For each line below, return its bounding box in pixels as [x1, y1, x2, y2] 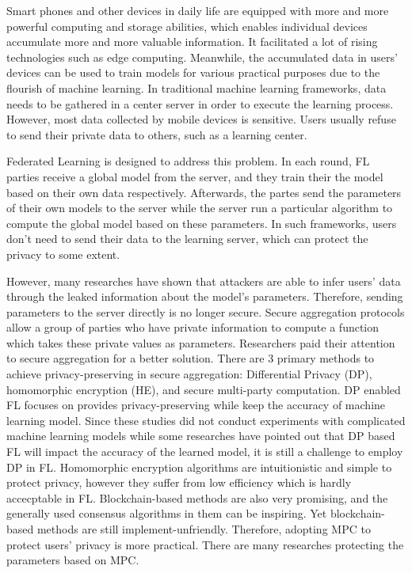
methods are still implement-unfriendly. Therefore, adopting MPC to [36, 521, 371, 537]
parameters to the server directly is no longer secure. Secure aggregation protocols [6, 303, 405, 320]
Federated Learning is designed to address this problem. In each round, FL [6, 153, 370, 169]
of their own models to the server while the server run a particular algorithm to [6, 199, 393, 216]
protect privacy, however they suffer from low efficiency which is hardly [6, 474, 352, 491]
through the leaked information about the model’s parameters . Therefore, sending [6, 288, 403, 305]
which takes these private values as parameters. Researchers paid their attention [6, 334, 395, 351]
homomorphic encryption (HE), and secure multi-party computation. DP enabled [6, 381, 401, 397]
